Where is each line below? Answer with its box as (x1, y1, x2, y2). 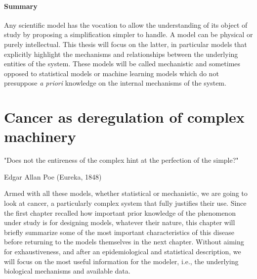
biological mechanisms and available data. (4, 266, 130, 276)
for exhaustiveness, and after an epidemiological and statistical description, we (4, 246, 241, 257)
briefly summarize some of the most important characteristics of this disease (4, 227, 234, 237)
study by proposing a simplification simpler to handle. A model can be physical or (4, 29, 253, 40)
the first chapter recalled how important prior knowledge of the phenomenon (4, 207, 236, 218)
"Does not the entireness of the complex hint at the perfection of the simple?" (4, 155, 239, 165)
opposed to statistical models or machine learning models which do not (4, 68, 219, 78)
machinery (4, 126, 76, 146)
